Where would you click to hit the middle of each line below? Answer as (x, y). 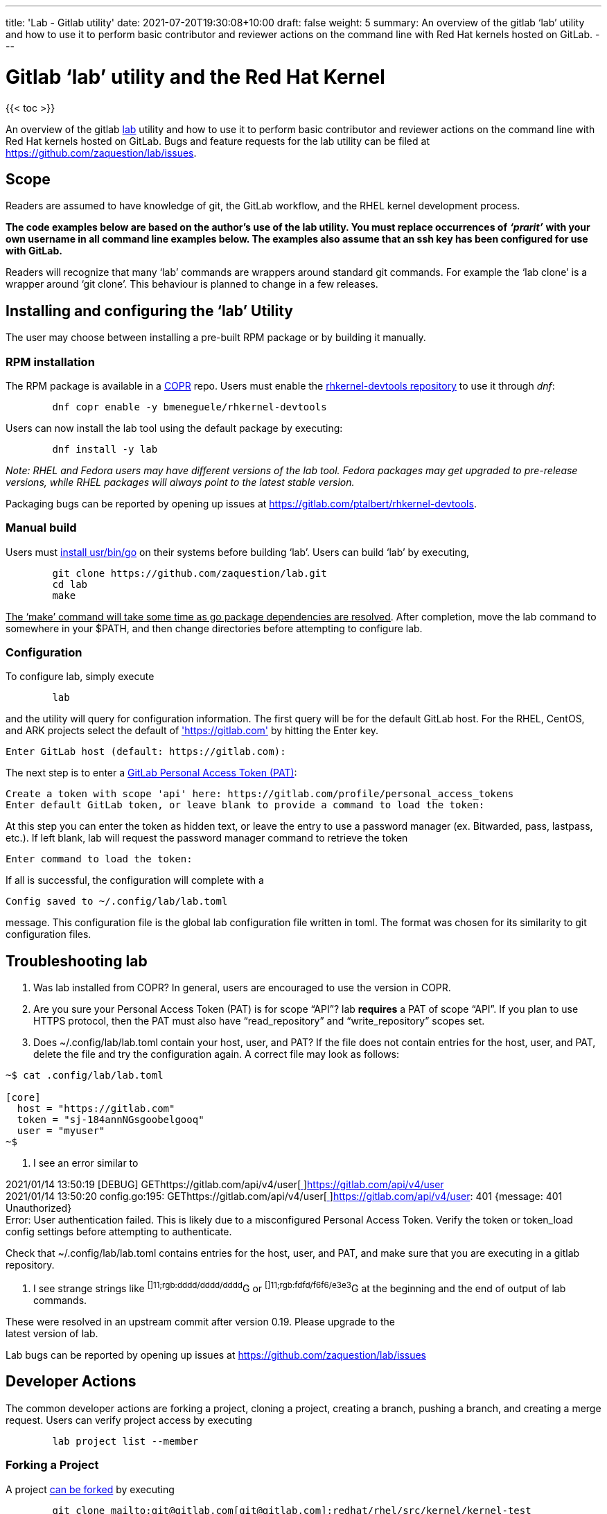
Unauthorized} (39, 1208)
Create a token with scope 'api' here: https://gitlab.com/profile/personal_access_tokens (260, 794)
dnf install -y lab (105, 449)
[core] (23, 1098)
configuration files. (49, 934)
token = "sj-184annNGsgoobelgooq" (111, 1120)
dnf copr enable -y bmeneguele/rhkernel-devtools (190, 407)
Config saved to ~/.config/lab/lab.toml (117, 902)
